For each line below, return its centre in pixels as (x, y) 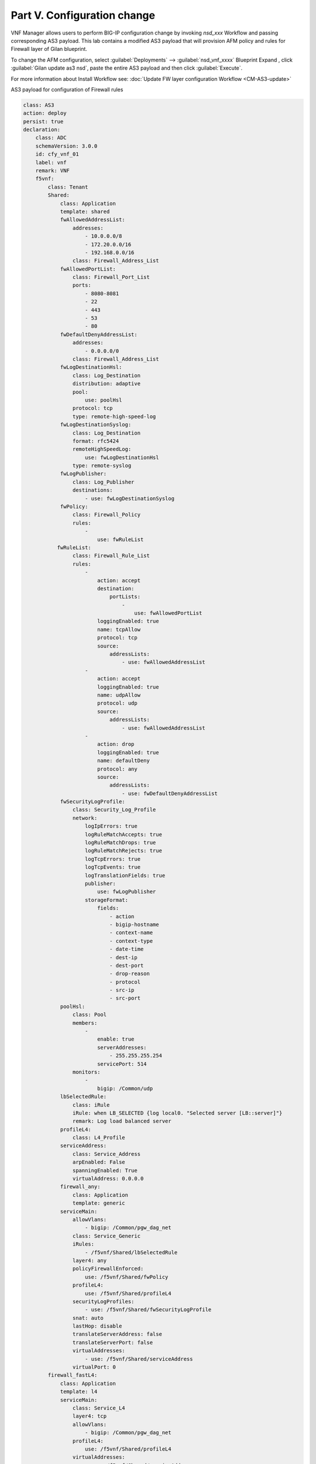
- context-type (131, 941)
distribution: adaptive (106, 384)
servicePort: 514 (122, 1064)
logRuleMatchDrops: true (121, 843)
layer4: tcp (90, 1416)
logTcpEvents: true (113, 867)
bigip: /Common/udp (125, 1088)
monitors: (86, 1072)
